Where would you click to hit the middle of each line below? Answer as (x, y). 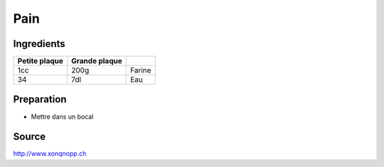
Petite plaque (41, 61)
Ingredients (39, 44)
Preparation (40, 99)
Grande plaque (97, 61)
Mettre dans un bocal (62, 117)
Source (30, 137)
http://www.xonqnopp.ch (50, 153)
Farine (141, 70)
